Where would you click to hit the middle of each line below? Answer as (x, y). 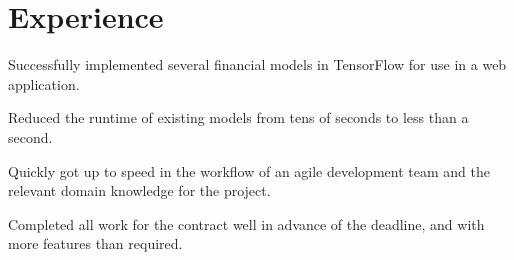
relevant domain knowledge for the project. (139, 190)
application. (44, 83)
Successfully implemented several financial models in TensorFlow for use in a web (257, 64)
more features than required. (95, 243)
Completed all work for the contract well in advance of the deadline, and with (246, 223)
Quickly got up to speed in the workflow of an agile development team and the (249, 170)
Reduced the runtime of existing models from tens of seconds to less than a (238, 117)
